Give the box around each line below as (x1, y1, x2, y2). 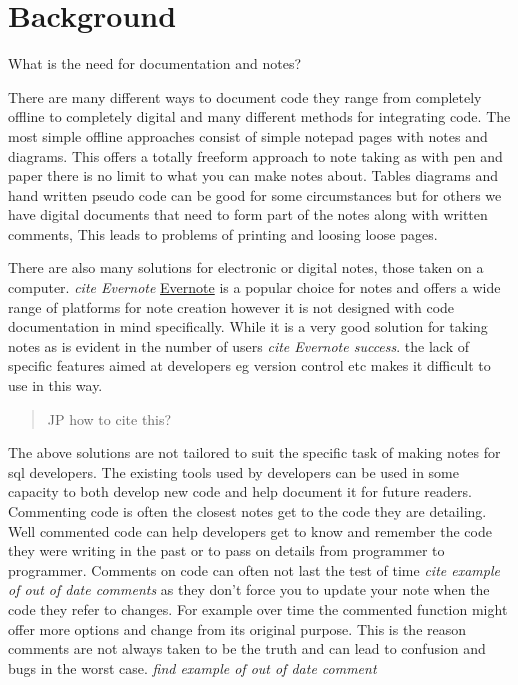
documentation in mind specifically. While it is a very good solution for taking (8, 316, 488, 337)
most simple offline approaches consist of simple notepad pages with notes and (8, 125, 488, 146)
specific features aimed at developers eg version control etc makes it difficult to (8, 355, 491, 376)
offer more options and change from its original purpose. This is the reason (8, 618, 467, 639)
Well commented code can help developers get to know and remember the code (8, 520, 492, 541)
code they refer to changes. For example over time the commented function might (8, 598, 508, 619)
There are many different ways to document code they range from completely (8, 86, 482, 107)
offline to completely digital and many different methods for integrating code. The (8, 106, 511, 127)
